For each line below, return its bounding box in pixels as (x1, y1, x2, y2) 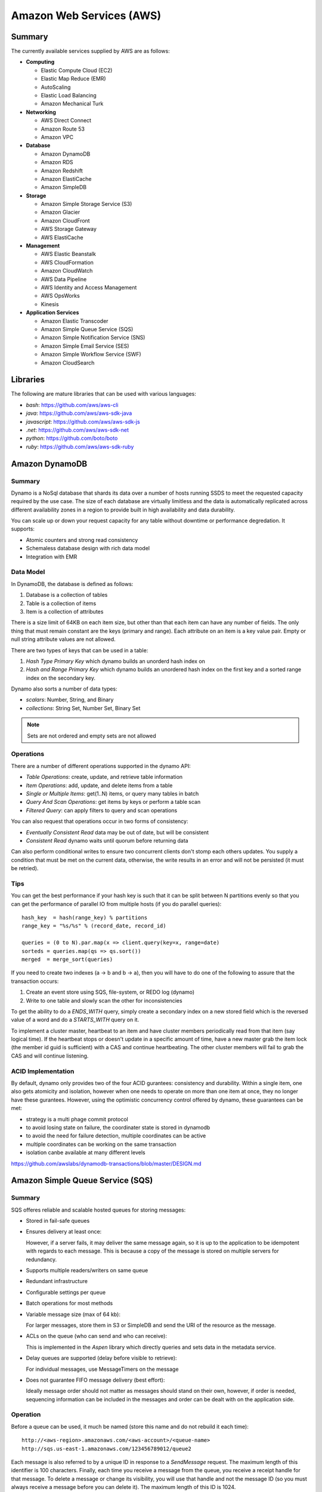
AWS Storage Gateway (41, 226, 97, 233)
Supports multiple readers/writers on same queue (26, 1267, 148, 1274)
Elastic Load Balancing (41, 92, 97, 99)
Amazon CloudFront (41, 217, 90, 224)
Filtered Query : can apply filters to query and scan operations (26, 806, 178, 814)
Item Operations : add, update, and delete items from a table (26, 782, 173, 789)
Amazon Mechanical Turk (41, 100, 104, 107)
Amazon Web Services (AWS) (11, 9, 161, 22)
